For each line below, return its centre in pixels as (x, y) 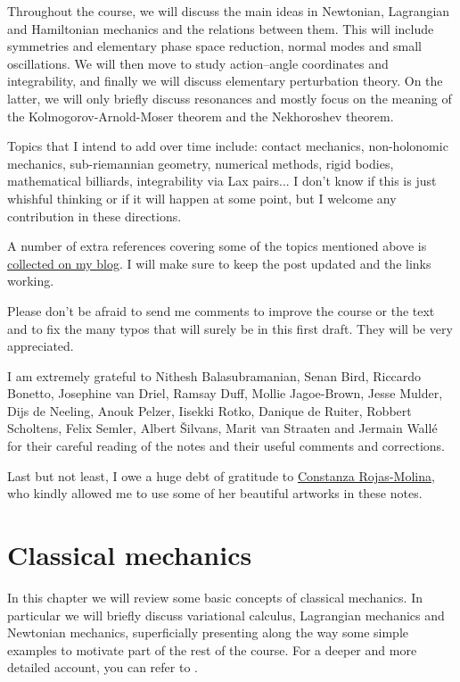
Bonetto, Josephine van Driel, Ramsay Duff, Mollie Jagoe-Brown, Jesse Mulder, (225, 393)
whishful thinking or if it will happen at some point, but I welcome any (202, 198)
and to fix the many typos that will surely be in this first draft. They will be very (230, 328)
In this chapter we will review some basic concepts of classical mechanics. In (215, 597)
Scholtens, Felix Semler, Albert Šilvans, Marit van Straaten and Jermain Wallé (222, 428)
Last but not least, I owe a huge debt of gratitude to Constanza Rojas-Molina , (221, 475)
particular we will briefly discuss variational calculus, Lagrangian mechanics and (226, 615)
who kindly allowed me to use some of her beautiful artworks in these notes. (215, 493)
